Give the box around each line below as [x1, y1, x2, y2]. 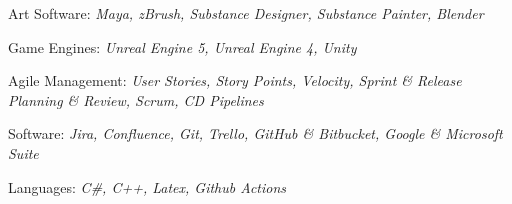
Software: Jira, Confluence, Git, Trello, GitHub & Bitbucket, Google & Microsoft [8, 123, 503, 144]
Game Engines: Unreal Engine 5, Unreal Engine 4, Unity [8, 36, 357, 57]
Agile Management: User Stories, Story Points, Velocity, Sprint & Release [8, 70, 462, 91]
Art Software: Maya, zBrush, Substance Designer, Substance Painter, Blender [8, 3, 484, 23]
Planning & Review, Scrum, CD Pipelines [8, 89, 264, 110]
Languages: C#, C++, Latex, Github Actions [8, 176, 287, 197]
